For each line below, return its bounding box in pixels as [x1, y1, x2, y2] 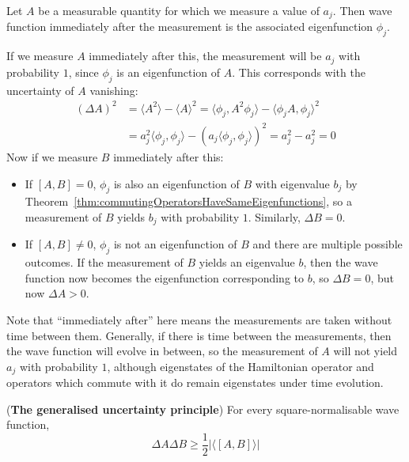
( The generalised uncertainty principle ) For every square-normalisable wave [6, 400, 400, 417]
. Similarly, [248, 208, 301, 225]
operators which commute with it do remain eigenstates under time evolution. [6, 374, 384, 391]
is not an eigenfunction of [113, 236, 237, 252]
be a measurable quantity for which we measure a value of [38, 2, 320, 18]
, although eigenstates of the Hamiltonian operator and [107, 358, 374, 374]
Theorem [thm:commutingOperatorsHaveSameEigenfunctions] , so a [25, 193, 352, 210]
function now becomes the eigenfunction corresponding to [25, 269, 304, 286]
